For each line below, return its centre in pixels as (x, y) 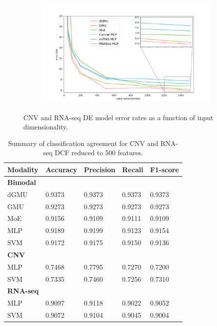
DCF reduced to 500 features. (99, 153)
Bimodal (22, 182)
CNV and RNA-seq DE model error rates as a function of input (118, 117)
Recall (133, 169)
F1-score (164, 169)
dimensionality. (46, 127)
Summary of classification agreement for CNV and (83, 143)
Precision (100, 169)
